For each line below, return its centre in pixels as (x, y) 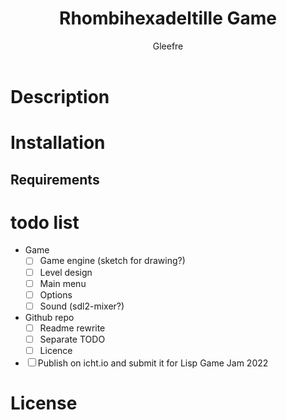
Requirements (55, 179)
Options (56, 294)
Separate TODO (72, 339)
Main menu (63, 283)
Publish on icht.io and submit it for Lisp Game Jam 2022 (153, 363)
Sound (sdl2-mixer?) (82, 306)
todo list (45, 222)
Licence (56, 350)
